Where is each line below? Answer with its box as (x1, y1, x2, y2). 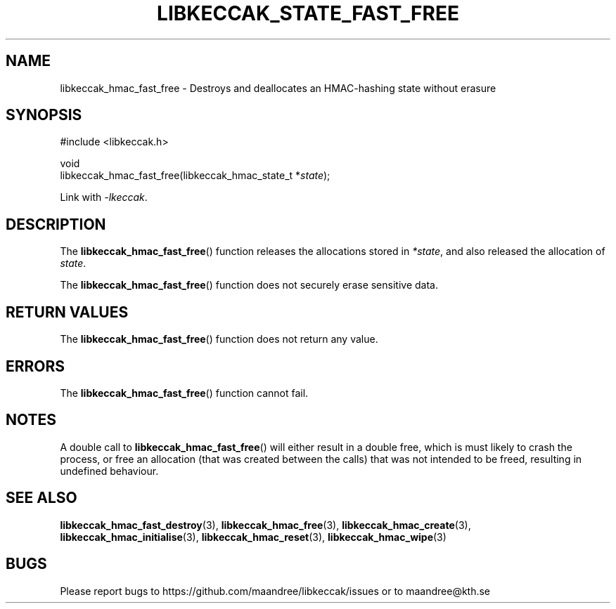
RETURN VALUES (6, 303, 129, 321)
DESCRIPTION (6, 215, 106, 233)
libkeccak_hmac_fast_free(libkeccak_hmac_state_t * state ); (60, 169, 331, 182)
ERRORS (6, 357, 65, 375)
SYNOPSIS (6, 106, 82, 124)
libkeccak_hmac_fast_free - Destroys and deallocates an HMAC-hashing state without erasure (60, 81, 496, 94)
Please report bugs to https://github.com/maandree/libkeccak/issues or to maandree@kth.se (60, 584, 491, 597)
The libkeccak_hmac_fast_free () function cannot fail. (60, 386, 309, 399)
